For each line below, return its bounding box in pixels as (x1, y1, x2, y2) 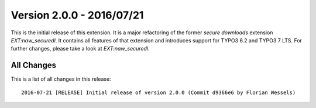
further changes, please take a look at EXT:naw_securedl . (11, 45, 150, 52)
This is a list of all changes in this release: (11, 75, 111, 82)
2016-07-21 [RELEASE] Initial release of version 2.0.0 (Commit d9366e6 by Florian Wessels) (21, 89, 296, 96)
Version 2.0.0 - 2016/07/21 (11, 9, 144, 21)
